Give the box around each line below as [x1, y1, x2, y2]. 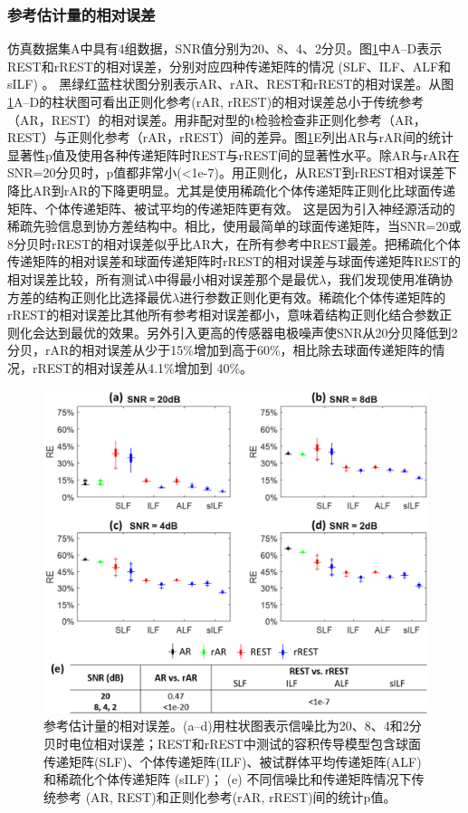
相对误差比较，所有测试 [7, 269, 147, 288]
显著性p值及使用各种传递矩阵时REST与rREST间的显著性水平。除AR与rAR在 [7, 145, 460, 164]
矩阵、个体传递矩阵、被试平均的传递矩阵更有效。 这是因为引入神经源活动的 [7, 198, 455, 217]
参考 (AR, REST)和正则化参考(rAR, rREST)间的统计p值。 [55, 787, 396, 806]
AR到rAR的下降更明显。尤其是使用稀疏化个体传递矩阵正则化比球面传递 [32, 180, 456, 199]
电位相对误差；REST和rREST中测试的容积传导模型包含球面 [68, 734, 421, 753]
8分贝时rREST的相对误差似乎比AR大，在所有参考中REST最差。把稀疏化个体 [7, 234, 461, 253]
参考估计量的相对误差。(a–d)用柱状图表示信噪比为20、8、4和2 [43, 716, 409, 735]
